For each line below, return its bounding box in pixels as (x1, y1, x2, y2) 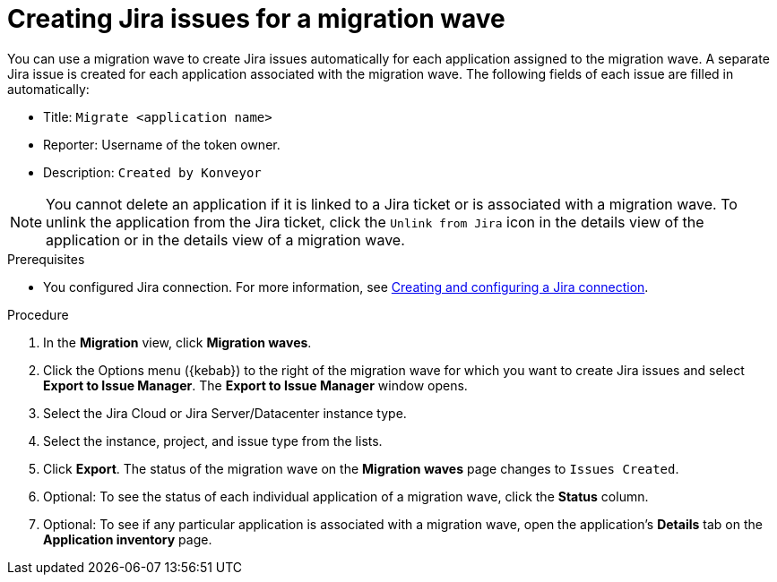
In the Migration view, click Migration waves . (43, 334, 312, 350)
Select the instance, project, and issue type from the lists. (43, 432, 383, 449)
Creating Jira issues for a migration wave (7, 4, 505, 34)
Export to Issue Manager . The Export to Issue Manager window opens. (43, 377, 468, 393)
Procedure (7, 306, 69, 322)
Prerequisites (7, 251, 85, 267)
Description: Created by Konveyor (43, 164, 262, 180)
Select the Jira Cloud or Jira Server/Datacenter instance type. (43, 405, 407, 421)
